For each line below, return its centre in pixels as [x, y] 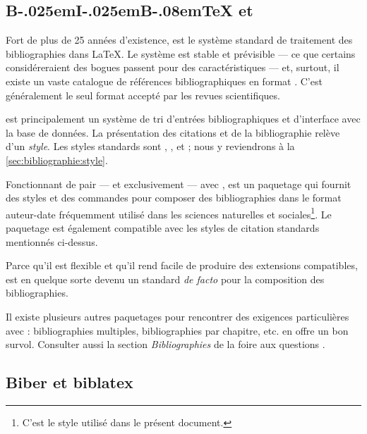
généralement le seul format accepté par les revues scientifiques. [143, 95]
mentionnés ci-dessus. [52, 241]
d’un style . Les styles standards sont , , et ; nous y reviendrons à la [150, 146]
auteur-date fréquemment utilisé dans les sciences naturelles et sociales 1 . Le [169, 213]
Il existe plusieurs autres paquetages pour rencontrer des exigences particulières [178, 316]
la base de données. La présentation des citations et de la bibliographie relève [173, 132]
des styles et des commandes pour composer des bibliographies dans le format [174, 198]
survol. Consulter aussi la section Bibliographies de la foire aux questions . [166, 344]
